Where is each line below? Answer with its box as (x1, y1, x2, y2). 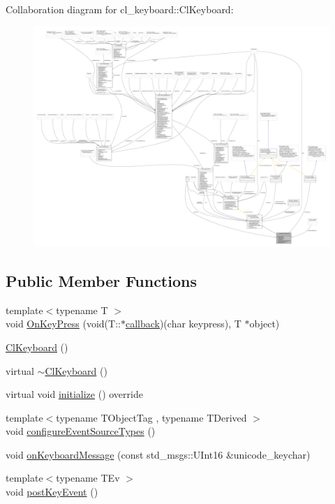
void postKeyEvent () (6, 484, 98, 499)
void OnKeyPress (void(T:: (6, 316, 121, 331)
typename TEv (56, 470, 120, 485)
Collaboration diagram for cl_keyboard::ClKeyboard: (6, 2, 234, 16)
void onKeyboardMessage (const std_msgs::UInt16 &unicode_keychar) (6, 447, 311, 461)
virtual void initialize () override (6, 387, 143, 401)
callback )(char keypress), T (125, 316, 241, 331)
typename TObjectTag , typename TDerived (56, 410, 247, 424)
